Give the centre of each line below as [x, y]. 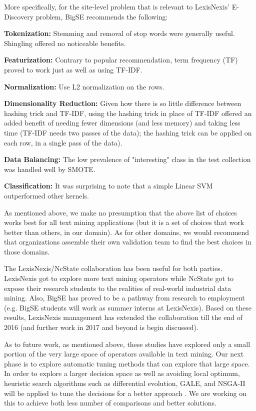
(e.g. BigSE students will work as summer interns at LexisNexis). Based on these [128, 307]
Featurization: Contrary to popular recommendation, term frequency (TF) [121, 60]
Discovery [19, 16]
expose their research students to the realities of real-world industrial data [118, 288]
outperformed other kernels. [46, 195]
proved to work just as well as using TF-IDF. [73, 69]
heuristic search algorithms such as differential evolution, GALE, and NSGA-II [125, 383]
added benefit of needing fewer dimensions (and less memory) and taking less [122, 123]
